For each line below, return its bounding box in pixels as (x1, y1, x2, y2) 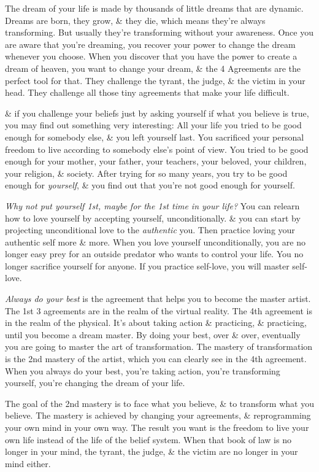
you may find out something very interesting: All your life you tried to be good (5, 118, 302, 131)
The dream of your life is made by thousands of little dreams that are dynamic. (5, 2, 304, 14)
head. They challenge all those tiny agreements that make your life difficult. (5, 86, 290, 99)
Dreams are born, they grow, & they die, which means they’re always (5, 14, 266, 26)
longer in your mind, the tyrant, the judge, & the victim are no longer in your (5, 445, 298, 458)
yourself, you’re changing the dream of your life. (5, 376, 185, 389)
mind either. (5, 457, 51, 470)
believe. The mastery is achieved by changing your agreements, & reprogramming (5, 409, 311, 422)
